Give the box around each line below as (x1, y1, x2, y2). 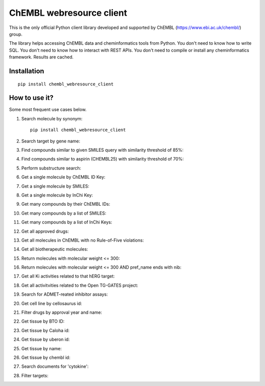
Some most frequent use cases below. (9, 107, 87, 112)
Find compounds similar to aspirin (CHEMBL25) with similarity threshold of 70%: (21, 156, 184, 162)
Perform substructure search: (21, 165, 81, 171)
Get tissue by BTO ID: (21, 318, 65, 324)
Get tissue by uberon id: (21, 336, 70, 342)
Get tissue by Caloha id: (21, 327, 70, 333)
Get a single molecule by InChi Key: (21, 192, 93, 198)
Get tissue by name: (21, 345, 62, 351)
